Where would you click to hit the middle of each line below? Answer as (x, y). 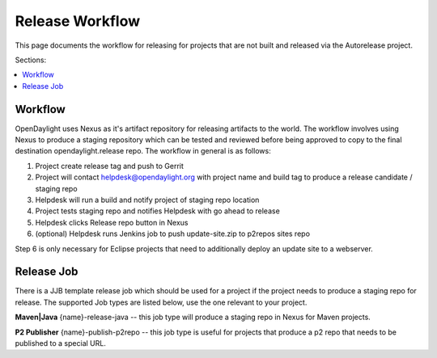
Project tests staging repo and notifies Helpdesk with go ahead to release (158, 211)
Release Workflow (78, 21)
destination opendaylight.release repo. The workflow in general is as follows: (143, 151)
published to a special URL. (61, 343)
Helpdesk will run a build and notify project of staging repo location (147, 200)
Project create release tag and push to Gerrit (109, 166)
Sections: (31, 60)
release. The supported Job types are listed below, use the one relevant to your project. (161, 302)
